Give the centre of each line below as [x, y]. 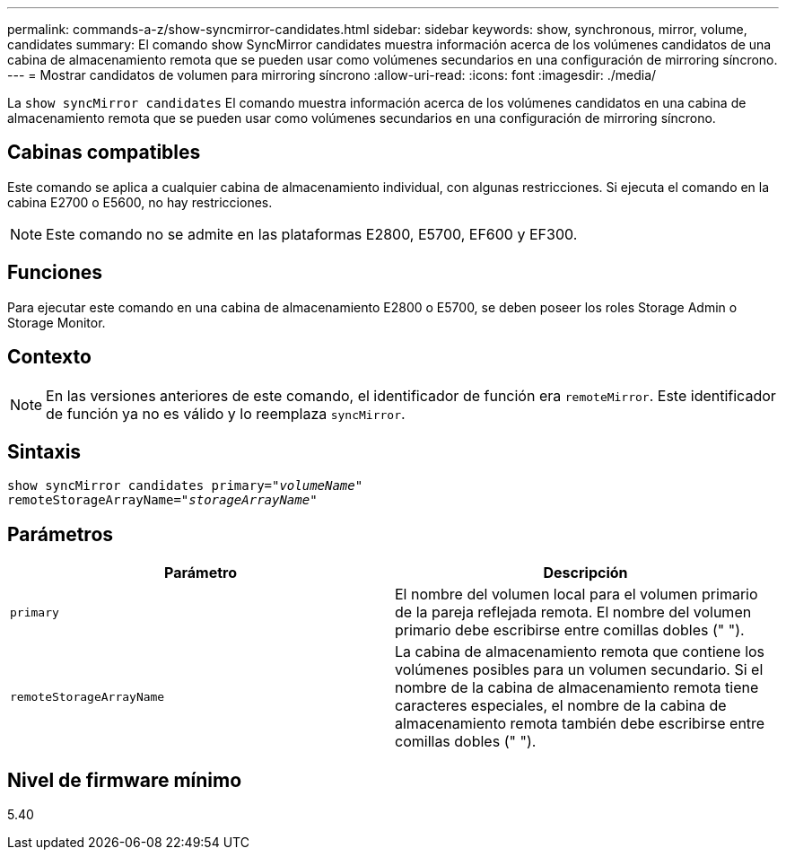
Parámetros [61, 534]
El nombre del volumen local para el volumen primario [576, 595]
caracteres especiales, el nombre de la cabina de [561, 706]
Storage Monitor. [57, 322]
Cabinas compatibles [104, 153]
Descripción [585, 573]
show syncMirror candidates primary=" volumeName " [185, 486]
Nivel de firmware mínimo [125, 780]
